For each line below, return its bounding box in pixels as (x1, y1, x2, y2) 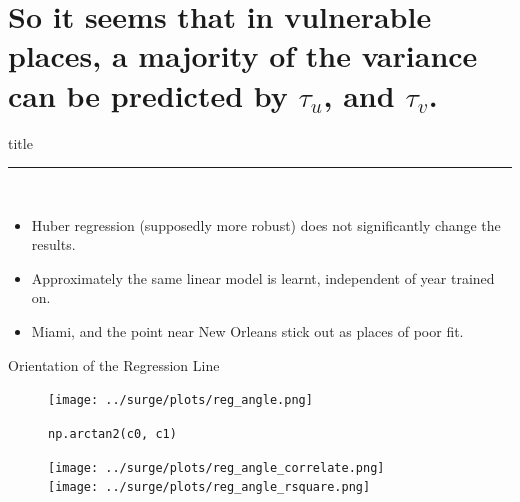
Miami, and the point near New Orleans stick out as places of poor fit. (31, 321, 464, 342)
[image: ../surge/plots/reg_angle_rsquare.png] (48, 480, 371, 495)
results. (31, 234, 76, 255)
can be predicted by (8, 74, 288, 115)
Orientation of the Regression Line (8, 354, 220, 375)
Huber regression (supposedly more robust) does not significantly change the (31, 214, 501, 235)
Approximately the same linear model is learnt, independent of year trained (31, 267, 495, 288)
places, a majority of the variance (8, 35, 478, 76)
